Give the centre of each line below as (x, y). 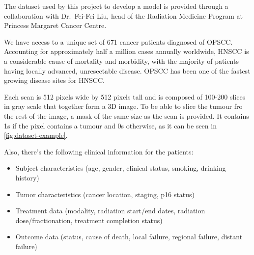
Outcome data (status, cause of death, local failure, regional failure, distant (129, 237)
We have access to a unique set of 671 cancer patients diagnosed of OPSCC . (118, 41)
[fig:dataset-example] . (36, 135)
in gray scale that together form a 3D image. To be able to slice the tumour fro (123, 106)
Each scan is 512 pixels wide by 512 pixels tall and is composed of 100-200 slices (125, 96)
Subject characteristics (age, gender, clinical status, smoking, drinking (121, 168)
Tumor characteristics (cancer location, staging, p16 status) (105, 194)
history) (27, 177)
